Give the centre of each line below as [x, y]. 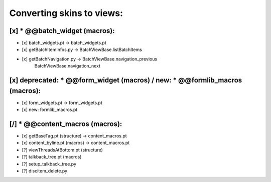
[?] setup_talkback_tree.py [49, 164]
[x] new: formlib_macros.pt [50, 109]
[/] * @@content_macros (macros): [66, 124]
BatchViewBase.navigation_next [67, 66]
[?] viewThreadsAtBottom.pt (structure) [62, 149]
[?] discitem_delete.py [45, 170]
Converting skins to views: [66, 13]
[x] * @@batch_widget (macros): [62, 31]
